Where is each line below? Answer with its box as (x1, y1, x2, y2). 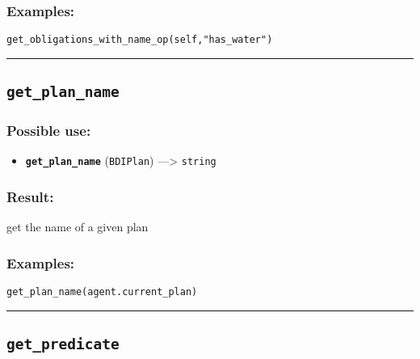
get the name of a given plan (6, 218, 149, 235)
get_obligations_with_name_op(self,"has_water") (6, 34, 273, 46)
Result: (6, 187, 54, 207)
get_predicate (6, 336, 120, 353)
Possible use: (6, 120, 91, 141)
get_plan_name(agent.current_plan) (6, 286, 198, 298)
